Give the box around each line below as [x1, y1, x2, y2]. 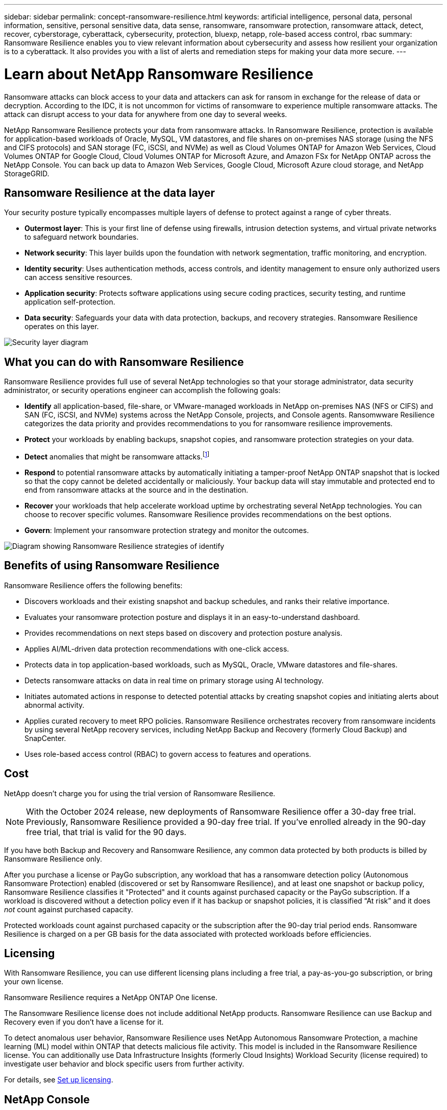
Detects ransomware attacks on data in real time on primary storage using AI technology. [24, 676, 324, 685]
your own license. [4, 977, 64, 986]
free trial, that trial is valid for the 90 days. [26, 826, 187, 837]
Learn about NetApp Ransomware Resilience [4, 65, 314, 83]
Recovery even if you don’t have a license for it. [4, 1017, 164, 1027]
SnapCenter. [24, 733, 66, 743]
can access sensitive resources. [24, 273, 133, 282]
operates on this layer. [24, 322, 99, 331]
